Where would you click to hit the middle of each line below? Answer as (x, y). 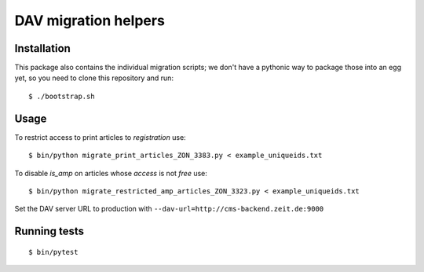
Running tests (49, 232)
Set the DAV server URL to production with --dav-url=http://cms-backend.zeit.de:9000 (169, 209)
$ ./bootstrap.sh (62, 96)
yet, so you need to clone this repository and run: (94, 78)
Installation (42, 48)
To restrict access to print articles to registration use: (100, 137)
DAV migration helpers (90, 20)
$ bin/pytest (53, 252)
